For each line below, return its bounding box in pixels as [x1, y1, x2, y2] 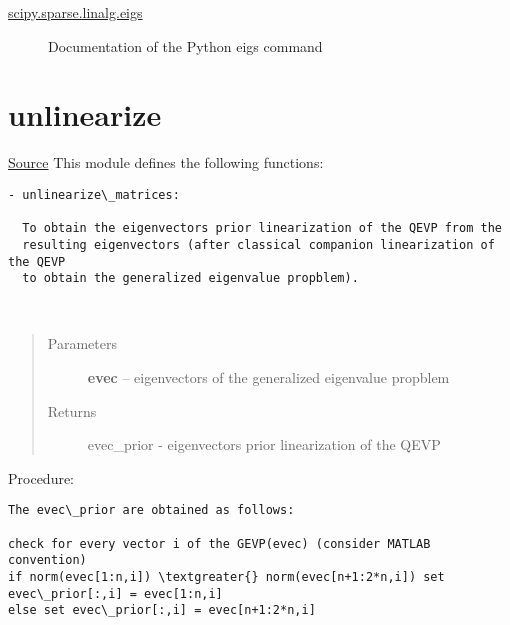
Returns [47, 400, 97, 421]
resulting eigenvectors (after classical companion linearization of [22, 237, 495, 252]
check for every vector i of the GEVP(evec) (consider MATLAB [8, 536, 431, 551]
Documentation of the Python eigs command [48, 35, 323, 56]
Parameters [47, 333, 117, 354]
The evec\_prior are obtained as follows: [8, 503, 295, 518]
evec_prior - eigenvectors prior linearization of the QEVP [87, 434, 441, 455]
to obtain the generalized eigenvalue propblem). [22, 271, 359, 286]
